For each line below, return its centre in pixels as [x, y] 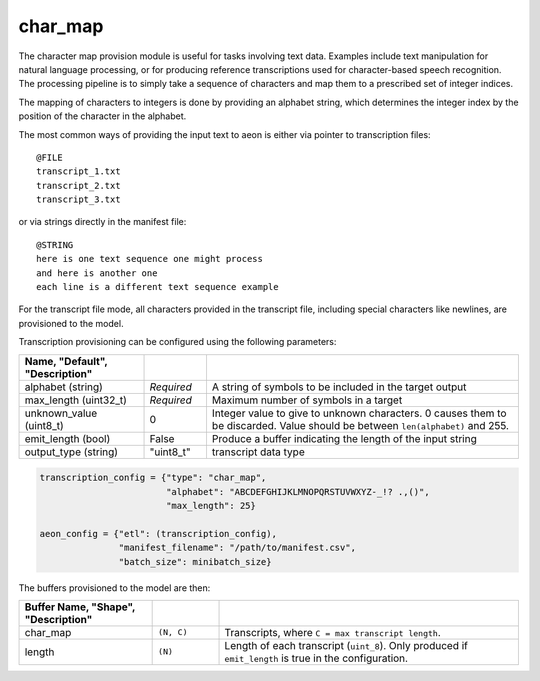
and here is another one [97, 273]
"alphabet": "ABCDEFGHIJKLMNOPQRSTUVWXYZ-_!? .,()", [297, 491]
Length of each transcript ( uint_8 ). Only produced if [346, 645]
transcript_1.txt [78, 171]
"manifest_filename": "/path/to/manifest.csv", [237, 548]
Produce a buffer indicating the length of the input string [344, 438]
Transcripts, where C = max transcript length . [333, 632]
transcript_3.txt [78, 199]
